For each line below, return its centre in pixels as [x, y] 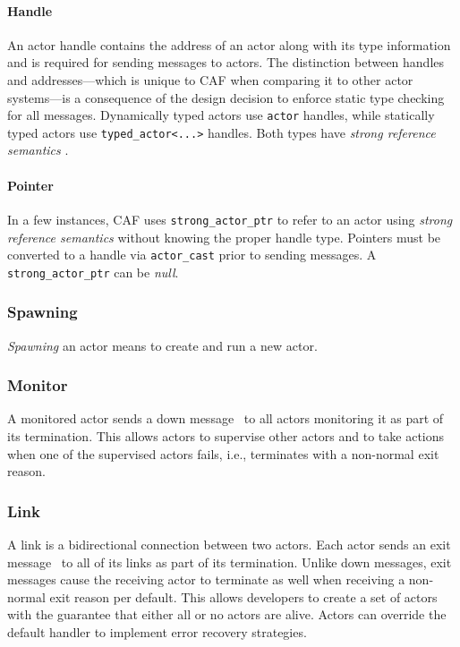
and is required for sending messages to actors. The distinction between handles [226, 62]
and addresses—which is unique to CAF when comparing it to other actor [210, 79]
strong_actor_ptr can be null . [93, 272]
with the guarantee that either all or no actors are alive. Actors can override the [227, 614]
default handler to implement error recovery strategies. [157, 632]
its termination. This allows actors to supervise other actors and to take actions [226, 436]
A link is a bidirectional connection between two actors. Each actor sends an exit [229, 545]
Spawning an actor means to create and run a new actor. [162, 345]
